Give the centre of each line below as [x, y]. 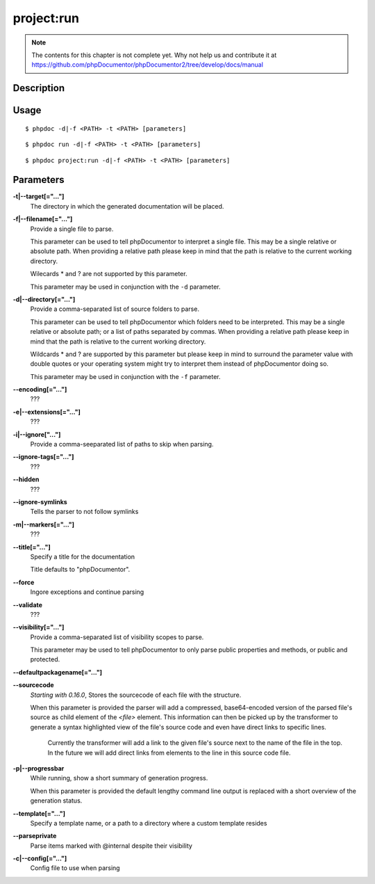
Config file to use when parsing [75, 868]
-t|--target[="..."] [39, 196]
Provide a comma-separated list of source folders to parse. [115, 309]
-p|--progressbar [39, 768]
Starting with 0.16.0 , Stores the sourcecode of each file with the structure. [136, 695]
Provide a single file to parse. [72, 229]
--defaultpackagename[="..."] [58, 672]
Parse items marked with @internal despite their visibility [111, 846]
